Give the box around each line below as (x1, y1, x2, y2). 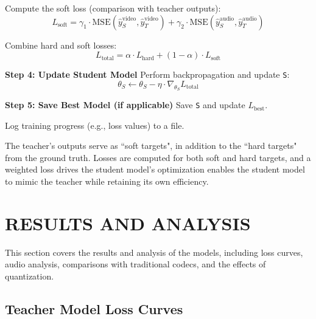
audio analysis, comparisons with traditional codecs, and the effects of (5, 258, 266, 270)
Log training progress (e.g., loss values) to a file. (5, 118, 184, 131)
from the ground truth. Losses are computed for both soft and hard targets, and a (5, 151, 311, 163)
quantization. (5, 269, 54, 282)
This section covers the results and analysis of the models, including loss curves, (5, 245, 303, 258)
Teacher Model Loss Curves (5, 299, 183, 318)
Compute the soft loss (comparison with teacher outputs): (5, 2, 221, 14)
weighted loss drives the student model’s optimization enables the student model (5, 163, 305, 176)
